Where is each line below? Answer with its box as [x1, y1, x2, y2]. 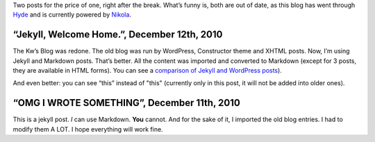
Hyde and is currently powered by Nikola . [12, 10, 132, 19]
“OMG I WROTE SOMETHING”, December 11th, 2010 [12, 97, 241, 109]
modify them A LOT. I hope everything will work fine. [12, 125, 163, 133]
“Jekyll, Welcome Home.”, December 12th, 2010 [12, 28, 223, 41]
